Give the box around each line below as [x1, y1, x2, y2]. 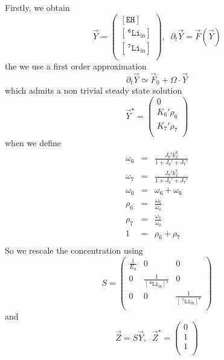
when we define [5, 137, 61, 149]
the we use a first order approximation [5, 59, 147, 72]
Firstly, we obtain [5, 1, 70, 13]
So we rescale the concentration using [5, 244, 143, 257]
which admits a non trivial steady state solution [5, 84, 182, 97]
